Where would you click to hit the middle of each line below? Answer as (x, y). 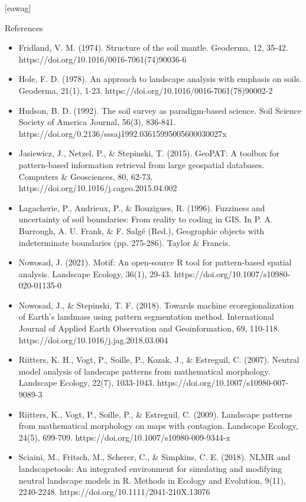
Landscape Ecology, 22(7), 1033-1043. (87, 383)
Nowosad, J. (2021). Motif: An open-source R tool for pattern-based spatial (155, 262)
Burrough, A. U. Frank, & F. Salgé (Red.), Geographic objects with (141, 230)
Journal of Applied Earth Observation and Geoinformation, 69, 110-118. (149, 328)
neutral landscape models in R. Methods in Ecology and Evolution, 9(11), (152, 480)
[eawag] (18, 8)
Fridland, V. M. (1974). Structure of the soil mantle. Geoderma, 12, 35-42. (153, 47)
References (24, 27)
